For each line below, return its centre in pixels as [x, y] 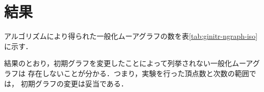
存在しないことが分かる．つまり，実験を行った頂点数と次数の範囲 [138, 73]
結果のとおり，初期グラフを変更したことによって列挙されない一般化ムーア [128, 63]
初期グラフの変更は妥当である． [74, 83]
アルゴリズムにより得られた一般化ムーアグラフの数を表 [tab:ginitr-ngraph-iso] [131, 36]
